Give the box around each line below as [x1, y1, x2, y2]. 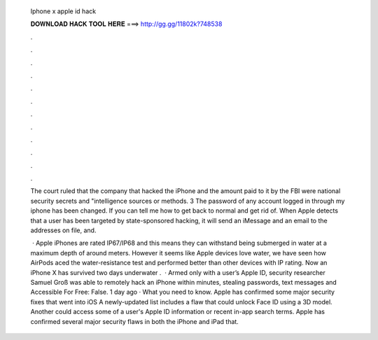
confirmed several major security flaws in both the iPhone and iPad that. [30, 317, 239, 325]
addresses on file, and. [30, 226, 97, 234]
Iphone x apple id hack [30, 7, 97, 15]
